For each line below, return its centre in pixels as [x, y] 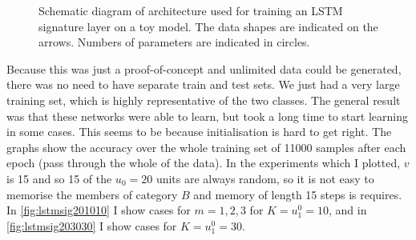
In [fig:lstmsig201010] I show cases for [99, 210]
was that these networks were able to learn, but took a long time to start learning [207, 116]
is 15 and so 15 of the [59, 178]
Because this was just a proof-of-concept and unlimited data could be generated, [204, 68]
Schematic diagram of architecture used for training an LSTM [191, 10]
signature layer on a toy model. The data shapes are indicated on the [208, 26]
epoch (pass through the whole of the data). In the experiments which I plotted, [204, 163]
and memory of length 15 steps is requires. [298, 194]
